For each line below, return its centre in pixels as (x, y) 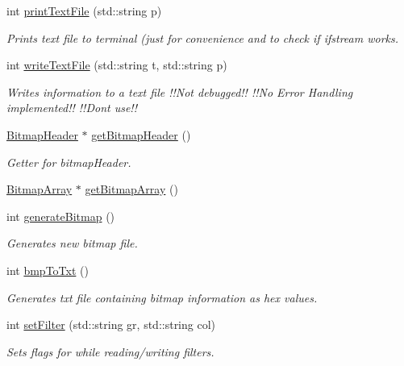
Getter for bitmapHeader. (69, 162)
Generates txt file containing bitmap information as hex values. (162, 297)
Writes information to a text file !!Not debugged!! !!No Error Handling (180, 91)
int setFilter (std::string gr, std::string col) (111, 324)
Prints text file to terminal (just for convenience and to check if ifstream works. (203, 37)
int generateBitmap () (61, 216)
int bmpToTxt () (48, 270)
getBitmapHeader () (141, 134)
